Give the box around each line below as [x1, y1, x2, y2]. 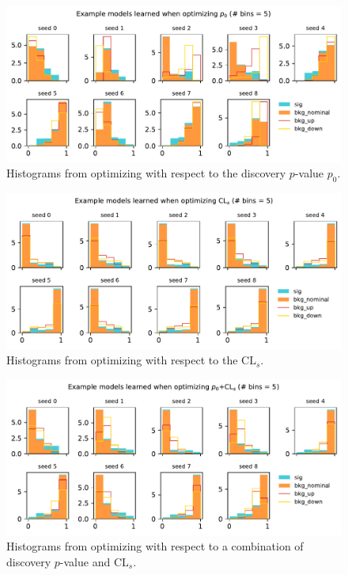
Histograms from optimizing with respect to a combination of [6, 538, 304, 554]
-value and [59, 553, 111, 569]
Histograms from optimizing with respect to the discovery [6, 165, 286, 181]
